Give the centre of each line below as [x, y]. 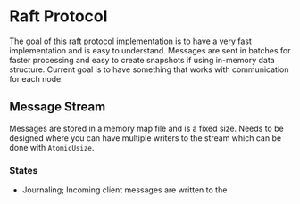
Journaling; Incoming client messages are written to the [125, 190]
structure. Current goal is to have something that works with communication [149, 69]
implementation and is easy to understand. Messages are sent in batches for [150, 50]
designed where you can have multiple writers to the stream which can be [146, 138]
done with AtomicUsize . [52, 147]
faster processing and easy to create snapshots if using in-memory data [142, 60]
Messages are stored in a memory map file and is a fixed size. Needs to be [146, 128]
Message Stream [58, 107]
